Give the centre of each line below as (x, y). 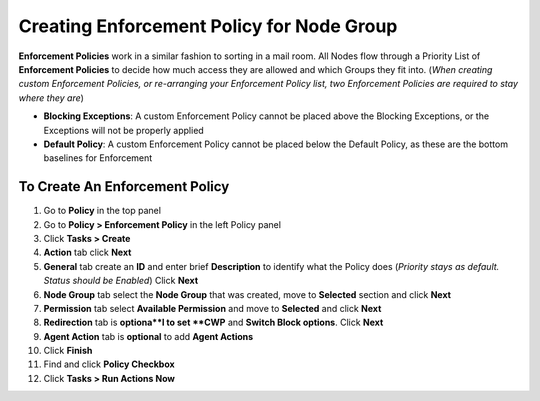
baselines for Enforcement (98, 158)
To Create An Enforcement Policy (124, 186)
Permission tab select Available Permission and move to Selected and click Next (212, 308)
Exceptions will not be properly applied (123, 130)
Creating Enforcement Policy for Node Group (208, 26)
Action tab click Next (87, 252)
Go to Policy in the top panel (102, 211)
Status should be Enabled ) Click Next (121, 281)
